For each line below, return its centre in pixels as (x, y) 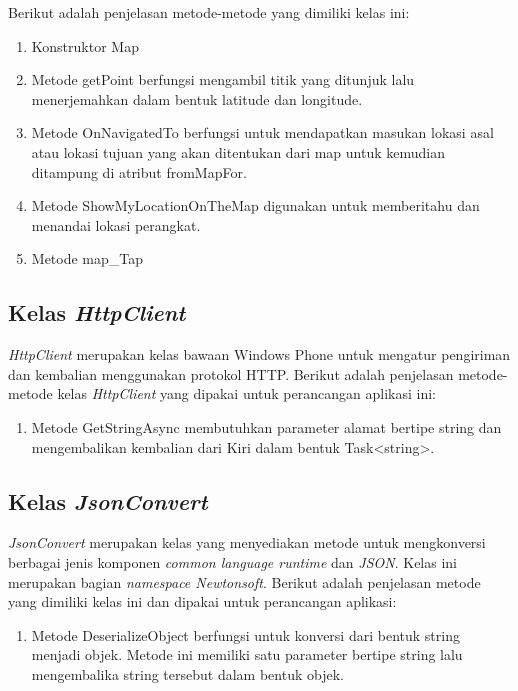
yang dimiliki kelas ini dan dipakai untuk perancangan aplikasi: (202, 601)
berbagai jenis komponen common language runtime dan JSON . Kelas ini (232, 561)
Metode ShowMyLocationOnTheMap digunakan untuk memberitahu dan (255, 205)
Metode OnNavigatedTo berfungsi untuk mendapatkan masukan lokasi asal (262, 132)
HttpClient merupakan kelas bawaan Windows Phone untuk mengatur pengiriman (259, 354)
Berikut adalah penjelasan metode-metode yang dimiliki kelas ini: (209, 12)
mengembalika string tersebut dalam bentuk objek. (187, 673)
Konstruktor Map (85, 45)
